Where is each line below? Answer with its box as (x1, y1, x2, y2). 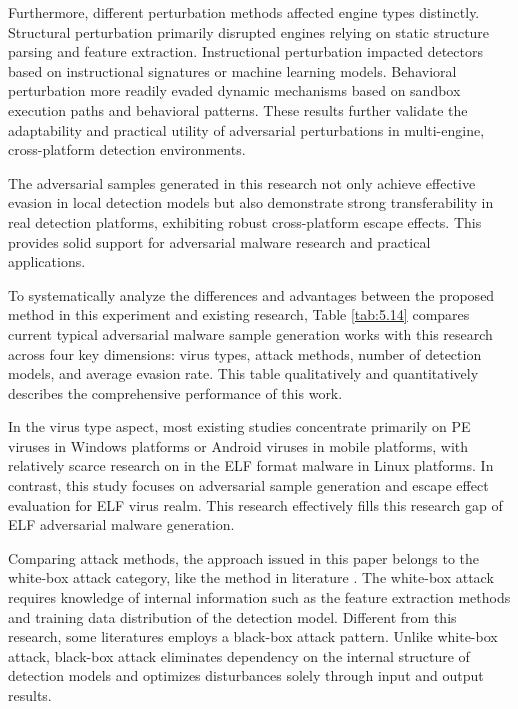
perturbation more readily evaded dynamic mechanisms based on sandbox (8, 80, 461, 101)
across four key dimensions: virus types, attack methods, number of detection (8, 343, 482, 364)
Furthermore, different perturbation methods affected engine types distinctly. (8, 2, 480, 22)
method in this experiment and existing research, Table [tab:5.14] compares (8, 304, 470, 325)
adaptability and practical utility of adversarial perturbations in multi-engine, (8, 119, 485, 140)
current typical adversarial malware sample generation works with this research (8, 323, 493, 344)
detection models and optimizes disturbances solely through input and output (8, 665, 484, 686)
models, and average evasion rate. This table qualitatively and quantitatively (8, 363, 479, 384)
